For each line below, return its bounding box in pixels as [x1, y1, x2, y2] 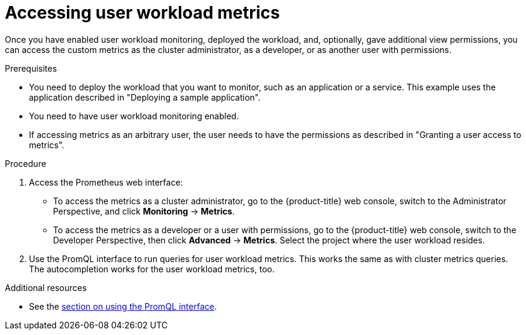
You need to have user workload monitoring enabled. [29, 110, 239, 121]
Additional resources [5, 282, 87, 293]
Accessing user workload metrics [5, 2, 280, 23]
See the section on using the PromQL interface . [29, 301, 217, 312]
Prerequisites [5, 63, 57, 74]
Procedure [5, 158, 46, 169]
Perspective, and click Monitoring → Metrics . [53, 205, 235, 216]
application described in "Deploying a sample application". [29, 92, 261, 102]
